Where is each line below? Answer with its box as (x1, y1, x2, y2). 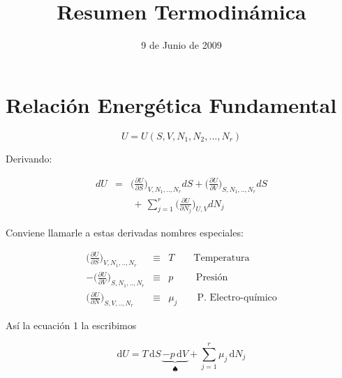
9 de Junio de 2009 (141, 38, 222, 52)
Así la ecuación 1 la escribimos (6, 318, 137, 333)
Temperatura (193, 252, 250, 263)
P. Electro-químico (197, 293, 277, 303)
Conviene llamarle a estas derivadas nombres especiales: (6, 225, 244, 239)
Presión (195, 273, 228, 283)
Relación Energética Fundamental (6, 90, 337, 119)
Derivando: (6, 151, 52, 165)
